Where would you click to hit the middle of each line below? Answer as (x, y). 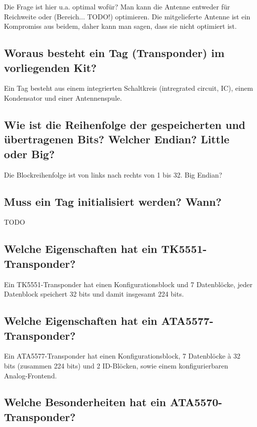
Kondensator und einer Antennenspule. (63, 97)
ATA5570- (196, 402)
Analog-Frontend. (30, 375)
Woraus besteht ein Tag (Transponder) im (114, 53)
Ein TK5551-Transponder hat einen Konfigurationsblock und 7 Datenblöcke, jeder (128, 284)
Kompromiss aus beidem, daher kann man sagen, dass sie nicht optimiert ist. (120, 26)
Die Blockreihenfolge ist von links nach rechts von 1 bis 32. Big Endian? (113, 174)
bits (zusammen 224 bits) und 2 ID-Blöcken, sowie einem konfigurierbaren (116, 365)
